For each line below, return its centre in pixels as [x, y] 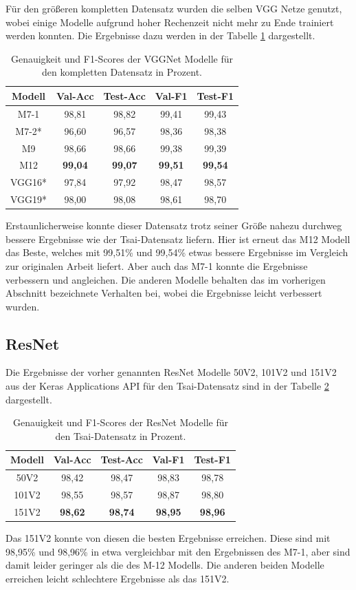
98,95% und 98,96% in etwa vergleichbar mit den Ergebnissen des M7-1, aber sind [178, 551]
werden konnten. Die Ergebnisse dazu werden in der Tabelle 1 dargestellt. [160, 35]
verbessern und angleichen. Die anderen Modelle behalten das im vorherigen [166, 279]
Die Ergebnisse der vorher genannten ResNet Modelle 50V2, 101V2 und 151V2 [171, 372]
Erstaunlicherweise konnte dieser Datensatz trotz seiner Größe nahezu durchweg [174, 225]
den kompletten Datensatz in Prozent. [122, 72]
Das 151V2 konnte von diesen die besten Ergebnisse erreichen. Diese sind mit [168, 538]
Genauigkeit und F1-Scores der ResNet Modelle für [120, 422]
